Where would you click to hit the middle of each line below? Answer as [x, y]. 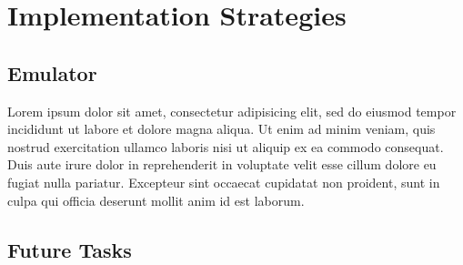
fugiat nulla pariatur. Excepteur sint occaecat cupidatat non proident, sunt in [224, 182]
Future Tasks [70, 249]
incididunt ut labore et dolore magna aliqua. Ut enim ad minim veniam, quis [221, 129]
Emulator [52, 72]
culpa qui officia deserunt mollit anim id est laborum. [156, 200]
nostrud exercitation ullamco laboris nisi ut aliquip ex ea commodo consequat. [226, 146]
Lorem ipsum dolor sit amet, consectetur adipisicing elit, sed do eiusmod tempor [232, 111]
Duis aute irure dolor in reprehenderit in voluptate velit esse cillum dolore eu [222, 164]
